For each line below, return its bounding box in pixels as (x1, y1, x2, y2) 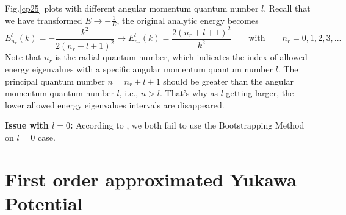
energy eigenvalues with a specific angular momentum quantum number (5, 62, 273, 75)
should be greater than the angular (163, 74, 294, 87)
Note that (5, 51, 41, 63)
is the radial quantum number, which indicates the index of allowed (55, 51, 308, 63)
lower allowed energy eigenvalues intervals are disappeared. (5, 98, 225, 111)
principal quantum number (5, 74, 105, 87)
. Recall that (264, 2, 311, 14)
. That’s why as (160, 86, 218, 99)
